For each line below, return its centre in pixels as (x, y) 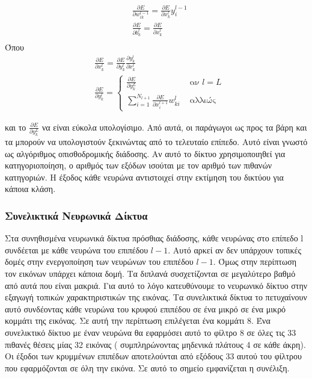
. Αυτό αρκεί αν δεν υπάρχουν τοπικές (235, 249)
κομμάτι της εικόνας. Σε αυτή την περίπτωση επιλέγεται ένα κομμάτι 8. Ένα (138, 321)
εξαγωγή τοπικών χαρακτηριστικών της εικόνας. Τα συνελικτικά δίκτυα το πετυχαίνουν (156, 297)
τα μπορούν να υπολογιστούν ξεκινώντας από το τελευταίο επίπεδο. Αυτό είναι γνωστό (156, 141)
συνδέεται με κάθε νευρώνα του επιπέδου (77, 249)
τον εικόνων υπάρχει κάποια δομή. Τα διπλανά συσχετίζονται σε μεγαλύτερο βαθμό (150, 273)
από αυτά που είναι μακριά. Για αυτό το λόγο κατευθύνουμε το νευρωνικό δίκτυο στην (156, 285)
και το (16, 127)
